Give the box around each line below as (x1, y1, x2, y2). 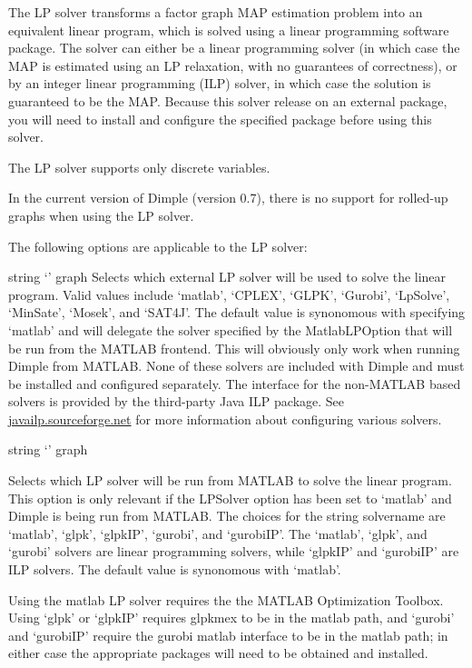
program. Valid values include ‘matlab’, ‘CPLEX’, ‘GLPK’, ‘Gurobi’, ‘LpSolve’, (8, 284, 450, 304)
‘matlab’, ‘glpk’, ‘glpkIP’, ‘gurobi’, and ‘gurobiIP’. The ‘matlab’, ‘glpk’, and (8, 523, 428, 543)
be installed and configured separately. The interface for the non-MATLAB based (8, 374, 461, 393)
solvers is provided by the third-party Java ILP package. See (8, 392, 345, 411)
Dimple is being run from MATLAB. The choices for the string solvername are (8, 506, 446, 525)
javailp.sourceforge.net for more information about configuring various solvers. (8, 409, 442, 428)
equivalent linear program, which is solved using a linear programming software (8, 20, 449, 39)
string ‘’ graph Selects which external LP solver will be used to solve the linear (8, 267, 447, 286)
